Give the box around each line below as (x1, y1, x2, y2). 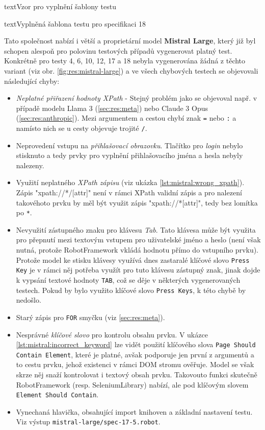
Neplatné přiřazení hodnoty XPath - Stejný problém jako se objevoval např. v (16, 93, 257, 103)
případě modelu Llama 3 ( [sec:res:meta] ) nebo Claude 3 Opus (16, 102, 208, 113)
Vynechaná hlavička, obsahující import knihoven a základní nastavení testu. (16, 406, 253, 417)
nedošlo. (16, 295, 41, 305)
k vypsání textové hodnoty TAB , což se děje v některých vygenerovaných (16, 274, 241, 285)
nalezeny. (16, 160, 44, 170)
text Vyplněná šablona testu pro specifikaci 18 (4, 18, 146, 29)
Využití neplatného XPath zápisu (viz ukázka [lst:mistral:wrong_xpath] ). (16, 177, 245, 188)
